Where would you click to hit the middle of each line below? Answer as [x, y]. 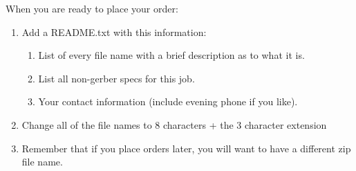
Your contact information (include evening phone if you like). [168, 101]
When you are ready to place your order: [92, 8]
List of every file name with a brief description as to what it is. [171, 55]
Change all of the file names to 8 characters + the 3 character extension [174, 124]
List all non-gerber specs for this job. [116, 78]
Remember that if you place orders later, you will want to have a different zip [186, 148]
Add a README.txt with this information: [114, 31]
